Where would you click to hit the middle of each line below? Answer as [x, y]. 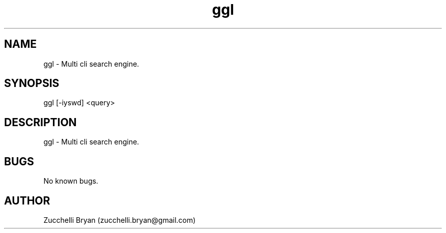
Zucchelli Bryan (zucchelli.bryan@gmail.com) [120, 220]
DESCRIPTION [40, 122]
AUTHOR [27, 200]
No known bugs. [71, 181]
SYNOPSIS [32, 83]
